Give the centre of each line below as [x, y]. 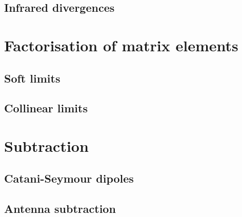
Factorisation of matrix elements [121, 45]
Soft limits [32, 78]
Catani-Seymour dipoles [69, 178]
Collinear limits [46, 108]
